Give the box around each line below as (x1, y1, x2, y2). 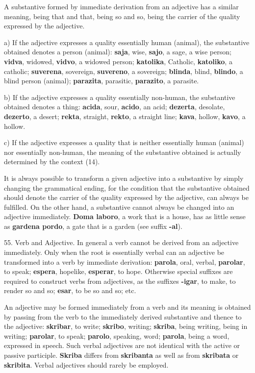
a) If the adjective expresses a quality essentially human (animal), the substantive (4, 37, 250, 47)
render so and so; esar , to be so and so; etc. (4, 285, 136, 296)
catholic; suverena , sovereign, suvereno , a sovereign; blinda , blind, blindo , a (4, 66, 243, 76)
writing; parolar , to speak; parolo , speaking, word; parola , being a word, (4, 330, 229, 341)
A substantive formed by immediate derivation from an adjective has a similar (4, 1, 239, 11)
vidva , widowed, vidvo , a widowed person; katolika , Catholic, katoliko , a (4, 56, 232, 66)
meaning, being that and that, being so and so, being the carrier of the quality (4, 11, 240, 21)
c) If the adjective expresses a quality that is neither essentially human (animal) (4, 137, 244, 148)
